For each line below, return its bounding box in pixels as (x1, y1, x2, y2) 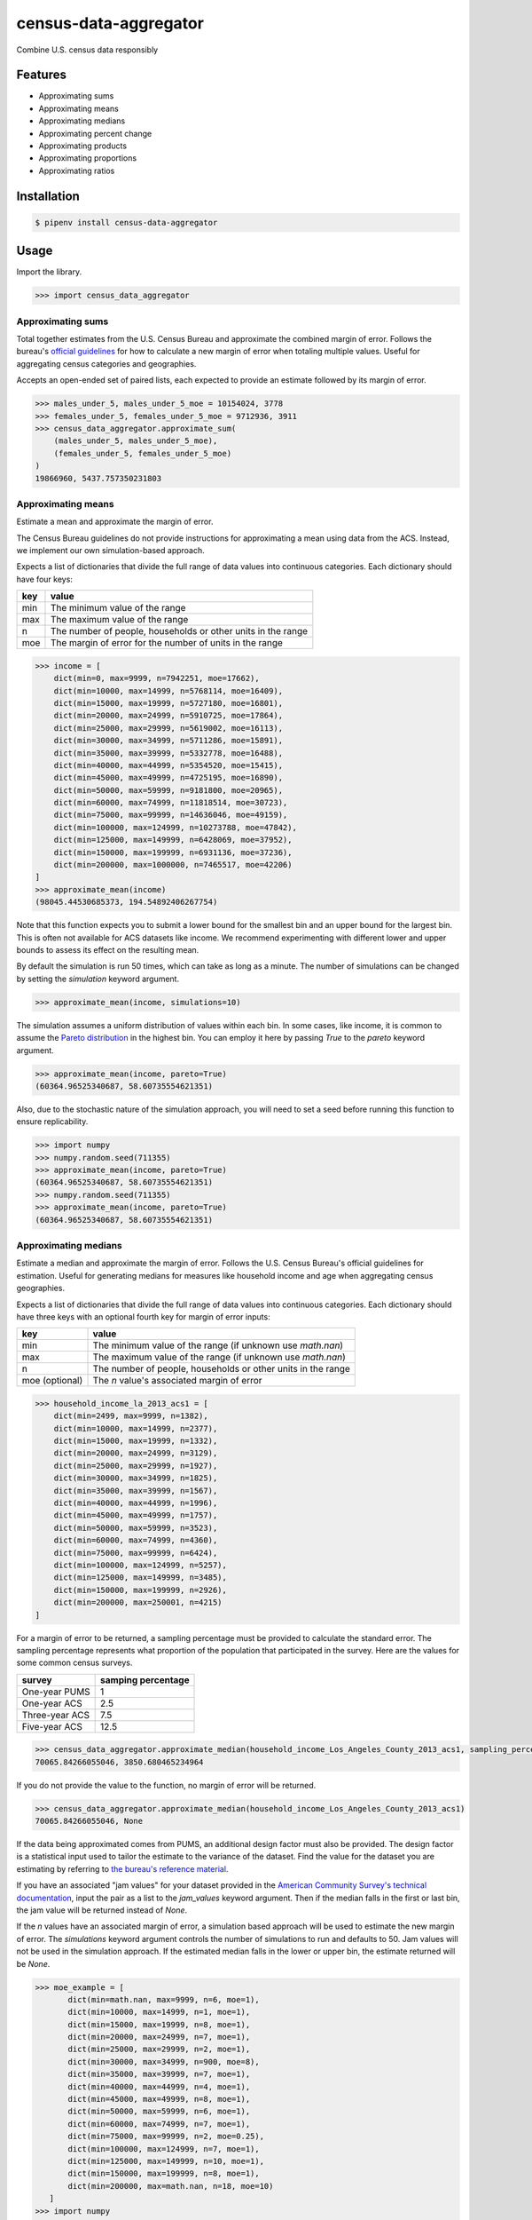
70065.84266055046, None (35, 1816, 144, 1827)
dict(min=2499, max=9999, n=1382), (53, 1411, 208, 1421)
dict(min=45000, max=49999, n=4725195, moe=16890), (53, 773, 284, 783)
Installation (16, 188, 80, 203)
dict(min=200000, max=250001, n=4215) (53, 1598, 223, 1607)
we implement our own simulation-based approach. (16, 545, 206, 556)
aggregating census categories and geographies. (16, 358, 197, 369)
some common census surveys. (16, 1657, 133, 1669)
